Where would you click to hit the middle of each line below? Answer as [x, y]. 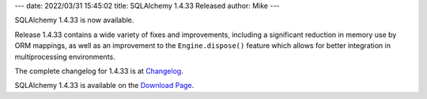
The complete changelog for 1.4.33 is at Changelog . [99, 71]
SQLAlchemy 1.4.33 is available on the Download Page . [104, 86]
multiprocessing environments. [65, 57]
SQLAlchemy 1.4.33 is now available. [74, 20]
